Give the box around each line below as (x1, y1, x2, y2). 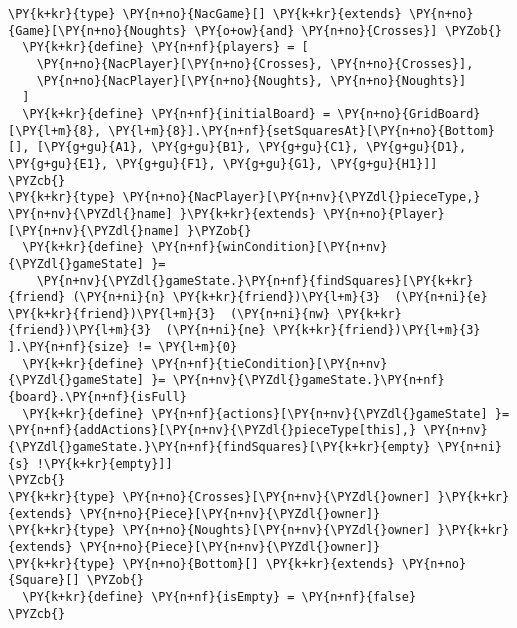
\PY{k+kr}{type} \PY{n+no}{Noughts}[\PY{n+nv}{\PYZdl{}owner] (8, 523, 431, 538)
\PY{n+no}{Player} (322, 206, 445, 221)
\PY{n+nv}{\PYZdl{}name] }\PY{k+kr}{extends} (8, 206, 316, 221)
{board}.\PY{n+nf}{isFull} (8, 390, 187, 405)
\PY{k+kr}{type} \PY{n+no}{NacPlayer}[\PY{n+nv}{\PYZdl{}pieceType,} (8, 190, 481, 205)
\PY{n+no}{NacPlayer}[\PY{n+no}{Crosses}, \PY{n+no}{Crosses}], (36, 56, 474, 71)
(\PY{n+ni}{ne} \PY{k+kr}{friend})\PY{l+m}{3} (165, 323, 481, 338)
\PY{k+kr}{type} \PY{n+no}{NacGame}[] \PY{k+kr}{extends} (8, 7, 402, 21)
